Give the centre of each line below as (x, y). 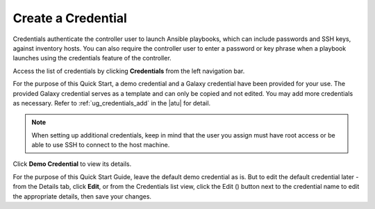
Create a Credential (70, 18)
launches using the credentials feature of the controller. (92, 58)
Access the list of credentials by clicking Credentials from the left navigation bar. (129, 71)
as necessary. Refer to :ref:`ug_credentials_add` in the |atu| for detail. (112, 103)
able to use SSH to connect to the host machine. (101, 145)
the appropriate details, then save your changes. (82, 196)
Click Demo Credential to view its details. (72, 164)
